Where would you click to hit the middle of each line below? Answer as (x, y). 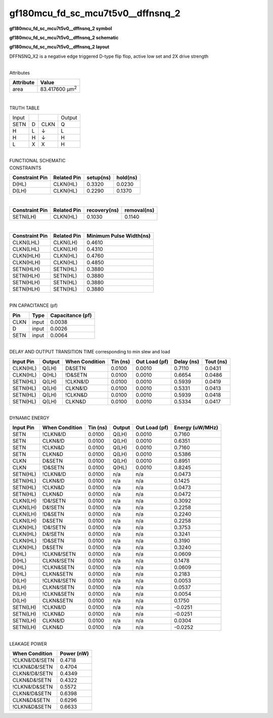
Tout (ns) (216, 362)
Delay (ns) (187, 362)
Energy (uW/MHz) (196, 427)
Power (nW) (75, 654)
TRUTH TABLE (25, 108)
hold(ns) (127, 177)
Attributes (20, 73)
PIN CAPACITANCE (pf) (34, 306)
